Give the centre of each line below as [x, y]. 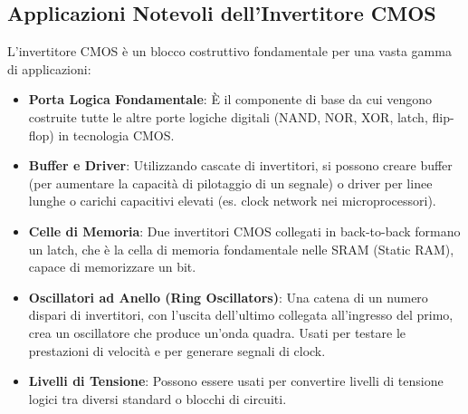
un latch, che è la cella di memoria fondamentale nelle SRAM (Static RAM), [241, 249]
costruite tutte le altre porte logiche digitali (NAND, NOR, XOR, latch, [228, 116]
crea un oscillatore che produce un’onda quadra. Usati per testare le [217, 332]
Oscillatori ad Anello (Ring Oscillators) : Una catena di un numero [228, 297]
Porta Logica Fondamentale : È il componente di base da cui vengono [230, 99]
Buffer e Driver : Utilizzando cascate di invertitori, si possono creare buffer [240, 165]
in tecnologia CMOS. [116, 135]
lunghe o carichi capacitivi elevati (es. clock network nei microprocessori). [232, 201]
